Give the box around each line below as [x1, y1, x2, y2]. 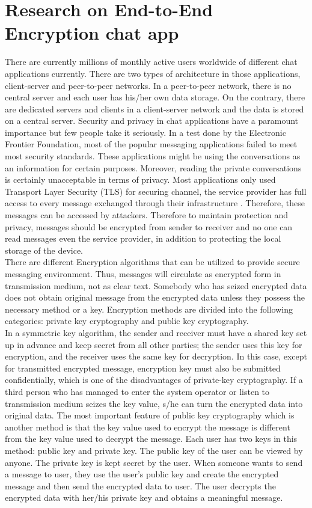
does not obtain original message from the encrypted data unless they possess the [5, 291, 305, 304]
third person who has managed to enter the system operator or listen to [5, 385, 270, 397]
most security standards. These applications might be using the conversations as [5, 150, 301, 162]
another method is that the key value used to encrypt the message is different [5, 420, 290, 433]
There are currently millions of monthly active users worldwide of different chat [5, 55, 298, 68]
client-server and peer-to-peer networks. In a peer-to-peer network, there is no [5, 79, 292, 91]
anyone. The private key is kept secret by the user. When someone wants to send [5, 456, 303, 468]
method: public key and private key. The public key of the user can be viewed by [5, 444, 303, 456]
